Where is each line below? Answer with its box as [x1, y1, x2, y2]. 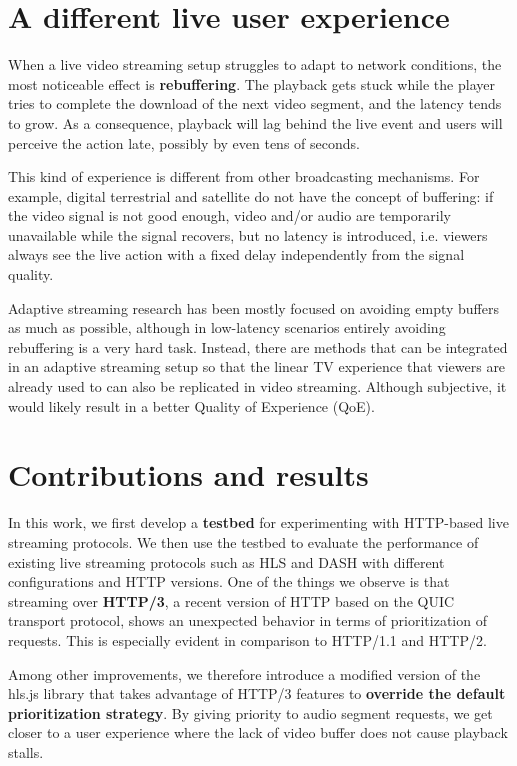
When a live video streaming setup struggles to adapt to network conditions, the [8, 54, 502, 75]
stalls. [8, 741, 44, 762]
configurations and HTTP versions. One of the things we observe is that [8, 571, 450, 592]
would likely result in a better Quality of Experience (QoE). [8, 395, 375, 416]
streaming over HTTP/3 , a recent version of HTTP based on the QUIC [8, 590, 455, 611]
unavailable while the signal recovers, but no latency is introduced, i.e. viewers [8, 224, 488, 245]
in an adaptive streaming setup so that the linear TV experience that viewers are [8, 356, 506, 377]
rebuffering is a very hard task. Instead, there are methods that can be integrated [8, 336, 508, 357]
